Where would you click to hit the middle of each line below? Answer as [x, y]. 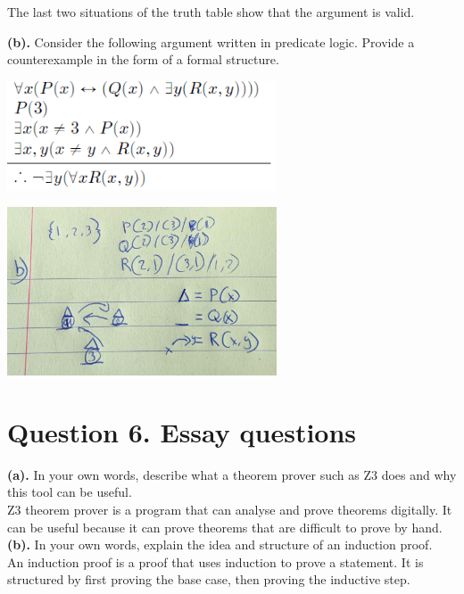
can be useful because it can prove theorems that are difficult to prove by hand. [225, 527]
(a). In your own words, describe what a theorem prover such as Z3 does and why [232, 474]
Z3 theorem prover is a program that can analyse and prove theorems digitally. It [230, 510]
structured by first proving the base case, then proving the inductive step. [209, 579]
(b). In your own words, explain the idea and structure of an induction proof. [220, 544]
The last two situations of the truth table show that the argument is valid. [211, 12]
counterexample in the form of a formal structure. [143, 59]
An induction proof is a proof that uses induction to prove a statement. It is [215, 561]
